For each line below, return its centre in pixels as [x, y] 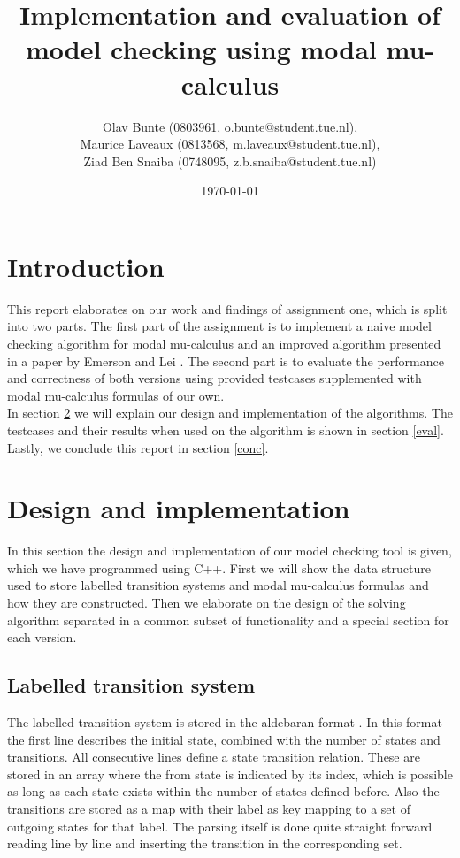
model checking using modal [201, 49]
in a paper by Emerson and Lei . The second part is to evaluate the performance [226, 360]
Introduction [86, 266]
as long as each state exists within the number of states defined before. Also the [223, 791]
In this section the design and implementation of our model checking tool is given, [230, 551]
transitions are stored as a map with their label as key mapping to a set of [209, 809]
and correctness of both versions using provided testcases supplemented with [215, 378]
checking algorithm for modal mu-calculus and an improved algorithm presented [224, 343]
